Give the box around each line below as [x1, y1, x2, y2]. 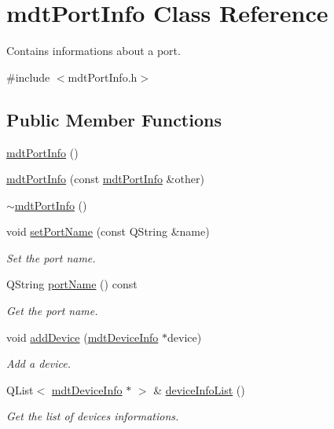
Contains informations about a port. [6, 42, 181, 59]
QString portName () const [6, 276, 138, 292]
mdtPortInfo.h [68, 68, 138, 85]
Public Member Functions [6, 107, 222, 131]
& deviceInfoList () [153, 381, 245, 398]
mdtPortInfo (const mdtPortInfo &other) [6, 170, 204, 187]
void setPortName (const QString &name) [6, 223, 210, 240]
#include [6, 68, 50, 85]
